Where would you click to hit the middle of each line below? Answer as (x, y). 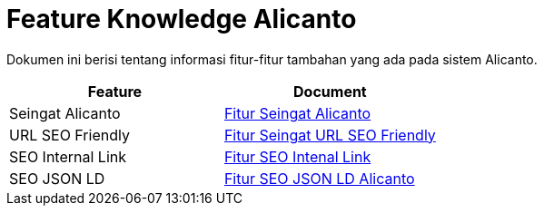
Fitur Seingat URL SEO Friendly (330, 135)
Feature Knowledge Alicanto (182, 19)
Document (330, 91)
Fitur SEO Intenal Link (297, 156)
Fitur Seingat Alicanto (297, 113)
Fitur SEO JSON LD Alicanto (319, 178)
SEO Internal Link (68, 156)
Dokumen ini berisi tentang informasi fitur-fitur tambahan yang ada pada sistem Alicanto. (272, 59)
